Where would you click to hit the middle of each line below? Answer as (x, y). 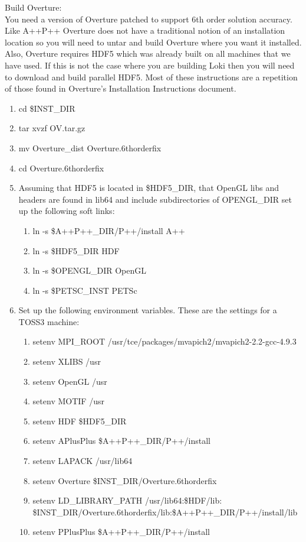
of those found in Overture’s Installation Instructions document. (121, 88)
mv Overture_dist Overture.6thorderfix (90, 147)
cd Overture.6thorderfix (61, 168)
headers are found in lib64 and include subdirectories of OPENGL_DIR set (155, 199)
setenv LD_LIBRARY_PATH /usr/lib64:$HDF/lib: (127, 500)
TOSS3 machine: (49, 321)
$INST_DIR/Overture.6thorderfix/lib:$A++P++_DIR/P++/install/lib (165, 512)
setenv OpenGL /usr (70, 381)
